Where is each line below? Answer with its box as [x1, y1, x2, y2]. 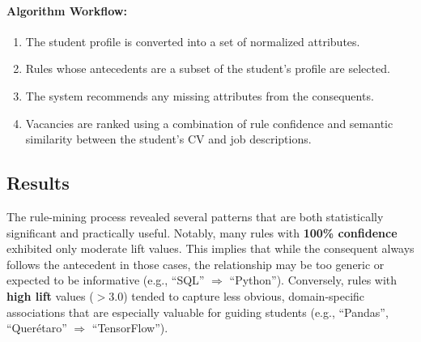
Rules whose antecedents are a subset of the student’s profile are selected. [25, 60, 390, 77]
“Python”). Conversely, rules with [229, 271, 398, 289]
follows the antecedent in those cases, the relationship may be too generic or [6, 255, 385, 272]
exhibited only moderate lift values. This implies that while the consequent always [6, 240, 415, 257]
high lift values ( [6, 287, 94, 304]
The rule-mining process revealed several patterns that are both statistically [6, 207, 384, 224]
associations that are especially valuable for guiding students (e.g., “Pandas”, [6, 303, 389, 320]
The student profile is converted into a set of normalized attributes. [25, 32, 360, 49]
